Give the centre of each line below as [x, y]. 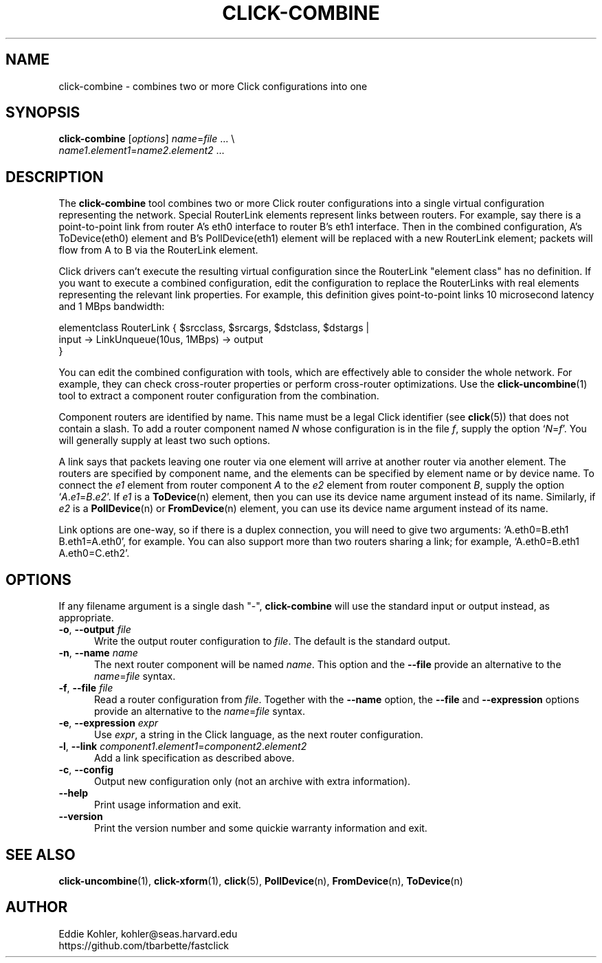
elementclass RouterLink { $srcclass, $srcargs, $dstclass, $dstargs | [214, 328]
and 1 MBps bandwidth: [112, 307]
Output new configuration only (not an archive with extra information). [253, 782]
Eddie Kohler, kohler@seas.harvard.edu [148, 933]
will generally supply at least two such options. [165, 441]
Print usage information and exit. [168, 805]
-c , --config [86, 770]
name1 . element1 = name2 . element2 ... [142, 151]
